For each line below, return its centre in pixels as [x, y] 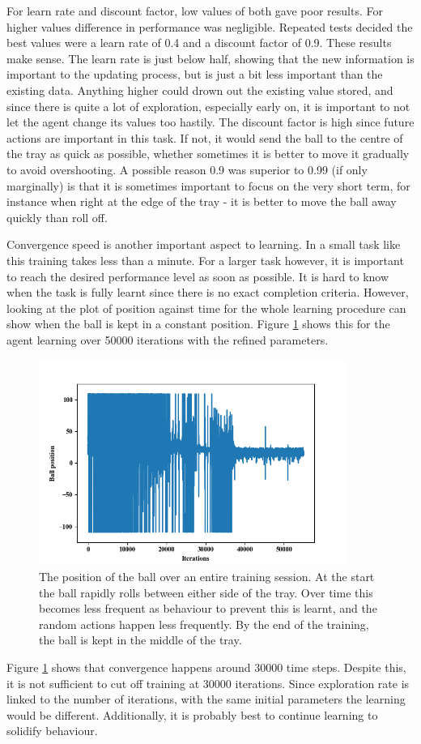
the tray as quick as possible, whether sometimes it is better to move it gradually [208, 154]
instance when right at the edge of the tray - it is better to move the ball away [202, 201]
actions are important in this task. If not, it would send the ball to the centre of [205, 137]
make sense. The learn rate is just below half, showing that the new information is [210, 58]
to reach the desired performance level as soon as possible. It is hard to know [198, 276]
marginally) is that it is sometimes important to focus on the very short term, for [208, 185]
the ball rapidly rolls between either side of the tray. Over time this [206, 592]
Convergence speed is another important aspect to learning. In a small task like [204, 244]
